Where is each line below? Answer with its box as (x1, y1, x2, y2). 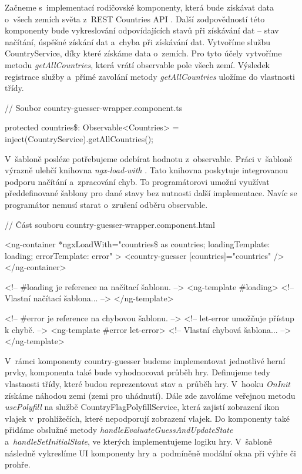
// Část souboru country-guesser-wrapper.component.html (5, 218, 215, 230)
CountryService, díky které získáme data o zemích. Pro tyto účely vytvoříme (5, 47, 282, 59)
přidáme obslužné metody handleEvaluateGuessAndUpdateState (5, 423, 233, 436)
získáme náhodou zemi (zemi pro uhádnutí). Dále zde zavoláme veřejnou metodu (5, 389, 296, 401)
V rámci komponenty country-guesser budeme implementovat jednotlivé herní (5, 354, 286, 367)
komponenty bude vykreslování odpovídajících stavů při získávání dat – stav (5, 24, 279, 36)
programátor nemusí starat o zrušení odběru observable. (5, 198, 208, 210)
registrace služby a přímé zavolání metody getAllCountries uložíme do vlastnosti (5, 70, 295, 82)
